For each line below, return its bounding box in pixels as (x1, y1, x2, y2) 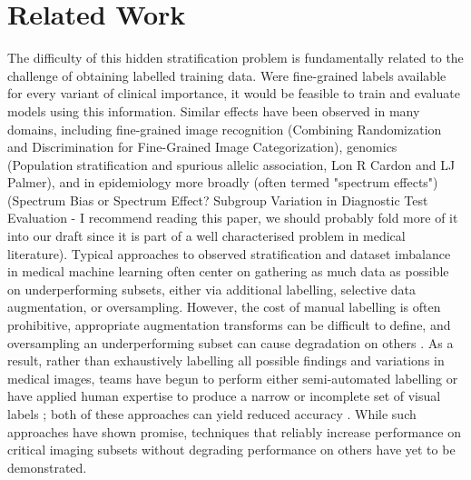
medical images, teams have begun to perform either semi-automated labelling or (7, 368, 458, 387)
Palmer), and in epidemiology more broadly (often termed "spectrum (7, 173, 390, 192)
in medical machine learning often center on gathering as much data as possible (7, 262, 449, 281)
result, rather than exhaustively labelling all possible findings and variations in (7, 351, 445, 370)
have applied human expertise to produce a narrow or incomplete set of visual (7, 386, 441, 405)
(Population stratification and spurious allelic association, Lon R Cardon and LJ (7, 155, 456, 174)
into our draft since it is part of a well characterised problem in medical (7, 226, 406, 245)
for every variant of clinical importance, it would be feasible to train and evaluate (7, 84, 460, 103)
